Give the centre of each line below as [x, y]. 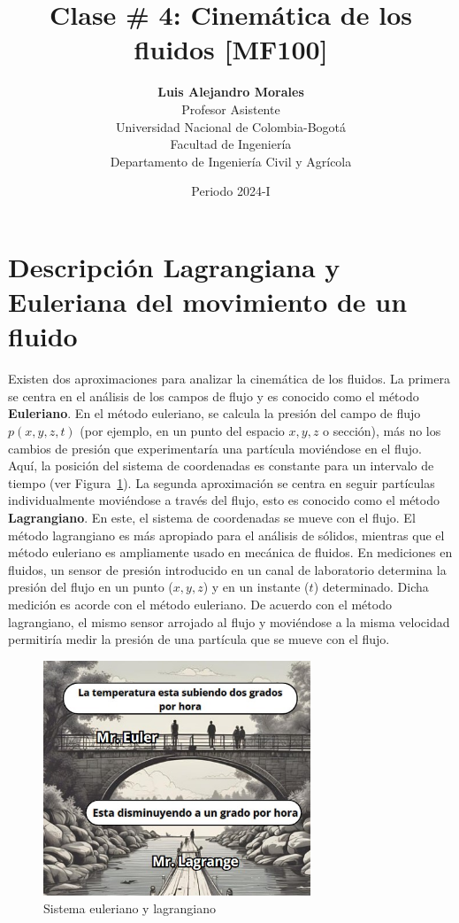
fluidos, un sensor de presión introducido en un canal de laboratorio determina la [227, 569]
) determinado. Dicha [371, 587]
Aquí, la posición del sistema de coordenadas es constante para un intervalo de [221, 465]
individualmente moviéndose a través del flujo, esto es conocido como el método [224, 500]
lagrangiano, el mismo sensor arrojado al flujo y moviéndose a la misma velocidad [229, 621]
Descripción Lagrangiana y [174, 266]
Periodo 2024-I [231, 191]
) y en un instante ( [256, 587]
